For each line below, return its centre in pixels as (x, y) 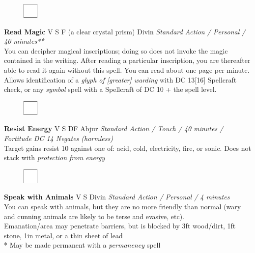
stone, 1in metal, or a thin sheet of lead (63, 235)
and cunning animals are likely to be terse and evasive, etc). (94, 216)
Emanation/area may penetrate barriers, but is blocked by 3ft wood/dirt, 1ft (120, 226)
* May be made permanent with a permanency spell (82, 245)
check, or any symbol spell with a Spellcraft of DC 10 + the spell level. (110, 89)
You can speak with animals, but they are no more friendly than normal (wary (123, 206)
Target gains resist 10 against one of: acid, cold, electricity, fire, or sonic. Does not (127, 148)
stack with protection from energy (55, 157)
